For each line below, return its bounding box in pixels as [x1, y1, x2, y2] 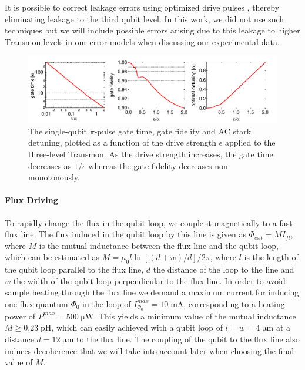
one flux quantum [5, 297, 68, 310]
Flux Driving [5, 194, 58, 206]
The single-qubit [28, 125, 88, 137]
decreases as [28, 159, 72, 171]
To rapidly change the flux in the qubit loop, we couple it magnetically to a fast [5, 216, 293, 228]
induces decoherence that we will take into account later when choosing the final [5, 344, 294, 356]
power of [5, 310, 36, 322]
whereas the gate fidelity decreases [88, 159, 212, 171]
